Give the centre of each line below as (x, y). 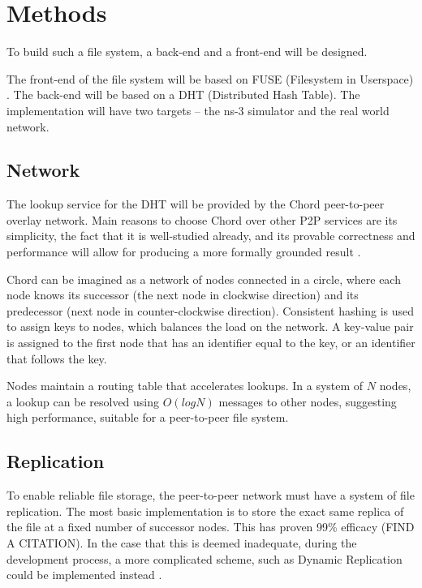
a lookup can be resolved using (83, 401)
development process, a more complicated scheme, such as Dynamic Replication (205, 558)
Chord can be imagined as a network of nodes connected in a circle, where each (204, 279)
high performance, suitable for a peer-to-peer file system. (148, 417)
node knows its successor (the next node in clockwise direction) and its (183, 295)
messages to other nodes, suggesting (308, 401)
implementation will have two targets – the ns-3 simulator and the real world (198, 110)
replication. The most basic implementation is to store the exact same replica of (205, 511)
